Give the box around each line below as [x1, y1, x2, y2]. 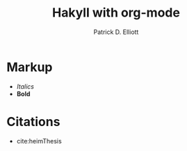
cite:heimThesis [16, 136, 62, 145]
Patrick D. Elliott [93, 28, 139, 36]
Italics [16, 82, 34, 91]
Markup [6, 59, 53, 75]
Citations [6, 114, 60, 130]
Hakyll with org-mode [52, 5, 180, 21]
